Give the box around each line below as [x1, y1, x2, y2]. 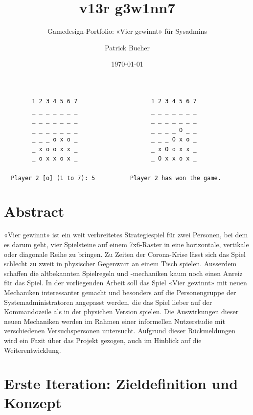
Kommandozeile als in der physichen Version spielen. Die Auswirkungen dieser [4, 306, 239, 317]
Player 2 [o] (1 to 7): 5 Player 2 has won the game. [11, 174, 221, 182]
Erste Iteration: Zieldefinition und [4, 373, 238, 393]
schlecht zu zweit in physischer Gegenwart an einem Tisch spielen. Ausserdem [4, 258, 237, 269]
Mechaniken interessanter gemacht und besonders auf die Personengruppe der [4, 287, 236, 297]
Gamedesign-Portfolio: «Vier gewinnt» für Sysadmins [47, 26, 207, 36]
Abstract [4, 201, 65, 221]
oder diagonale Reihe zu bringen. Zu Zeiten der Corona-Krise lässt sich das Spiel [4, 249, 246, 259]
